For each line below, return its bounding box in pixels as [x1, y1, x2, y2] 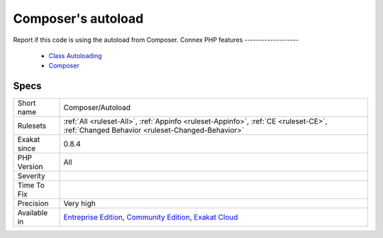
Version [17, 162, 43, 172]
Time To [17, 180, 45, 190]
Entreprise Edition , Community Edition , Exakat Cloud [63, 212, 238, 222]
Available [17, 208, 48, 218]
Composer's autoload [13, 11, 144, 26]
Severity [17, 171, 45, 181]
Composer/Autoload [63, 103, 131, 113]
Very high [63, 199, 96, 209]
